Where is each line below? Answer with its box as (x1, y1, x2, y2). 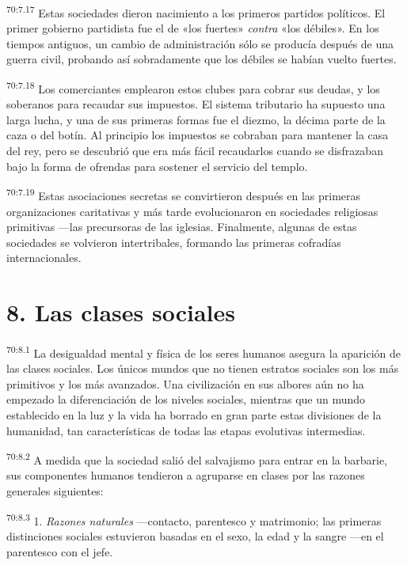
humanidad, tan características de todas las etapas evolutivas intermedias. (6, 422, 366, 438)
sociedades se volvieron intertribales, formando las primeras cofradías (6, 233, 341, 250)
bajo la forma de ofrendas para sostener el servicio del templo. (6, 157, 308, 174)
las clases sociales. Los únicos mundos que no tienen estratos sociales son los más (6, 360, 399, 377)
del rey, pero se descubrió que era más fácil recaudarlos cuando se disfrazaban (6, 142, 383, 159)
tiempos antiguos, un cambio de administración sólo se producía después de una (6, 35, 394, 51)
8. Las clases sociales (6, 296, 236, 328)
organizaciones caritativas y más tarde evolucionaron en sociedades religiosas (6, 203, 378, 219)
